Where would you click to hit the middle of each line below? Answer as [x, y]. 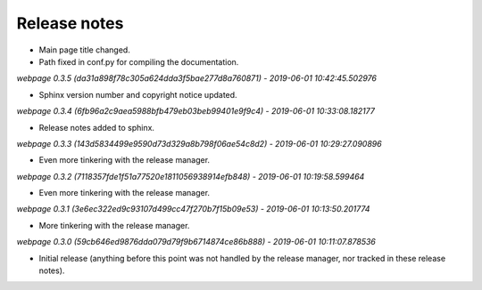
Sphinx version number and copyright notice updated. [138, 94]
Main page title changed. [85, 50]
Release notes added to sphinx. [97, 127]
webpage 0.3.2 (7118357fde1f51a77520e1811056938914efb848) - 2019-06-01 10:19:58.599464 [191, 176]
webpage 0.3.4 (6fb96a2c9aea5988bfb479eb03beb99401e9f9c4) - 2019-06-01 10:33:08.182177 [195, 111]
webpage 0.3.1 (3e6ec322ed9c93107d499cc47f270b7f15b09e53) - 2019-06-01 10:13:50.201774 [193, 209]
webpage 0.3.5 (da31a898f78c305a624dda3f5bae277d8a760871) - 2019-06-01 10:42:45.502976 [196, 78]
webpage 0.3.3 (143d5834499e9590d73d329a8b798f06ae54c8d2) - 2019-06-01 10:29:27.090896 [199, 143]
